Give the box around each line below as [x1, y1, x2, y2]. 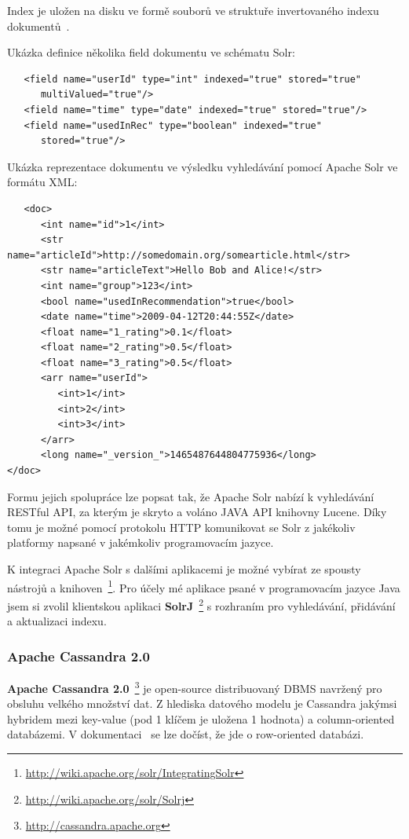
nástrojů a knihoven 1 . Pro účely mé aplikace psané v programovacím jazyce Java [7, 577, 400, 595]
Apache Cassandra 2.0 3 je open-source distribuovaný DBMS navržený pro [7, 677, 382, 696]
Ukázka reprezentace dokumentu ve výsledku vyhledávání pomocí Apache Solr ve [7, 158, 398, 174]
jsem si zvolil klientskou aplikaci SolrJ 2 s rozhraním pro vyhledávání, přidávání [7, 595, 396, 614]
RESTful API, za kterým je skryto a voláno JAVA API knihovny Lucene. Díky [7, 504, 387, 520]
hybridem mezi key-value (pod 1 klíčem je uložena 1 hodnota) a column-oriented [7, 710, 395, 727]
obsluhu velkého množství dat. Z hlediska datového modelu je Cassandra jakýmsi [7, 695, 397, 712]
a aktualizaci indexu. [7, 613, 107, 629]
